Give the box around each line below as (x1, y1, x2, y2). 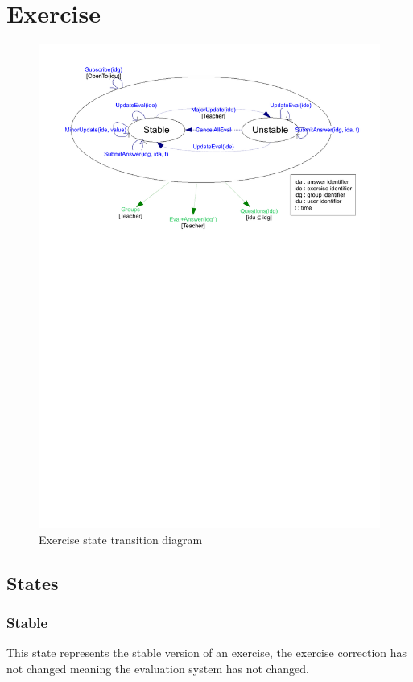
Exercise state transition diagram (39, 530, 203, 547)
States (6, 570, 59, 595)
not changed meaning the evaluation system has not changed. (6, 659, 309, 676)
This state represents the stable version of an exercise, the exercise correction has (6, 644, 407, 661)
